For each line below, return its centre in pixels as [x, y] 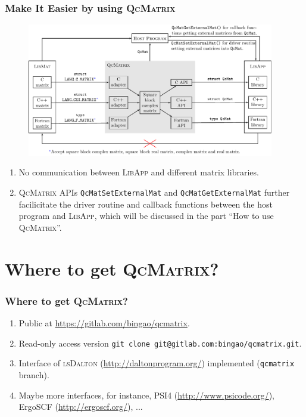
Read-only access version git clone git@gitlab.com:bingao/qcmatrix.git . [160, 343]
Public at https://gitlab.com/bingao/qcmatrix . [104, 323]
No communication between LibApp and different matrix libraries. [139, 172]
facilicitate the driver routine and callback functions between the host [146, 204]
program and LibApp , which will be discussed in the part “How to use [146, 216]
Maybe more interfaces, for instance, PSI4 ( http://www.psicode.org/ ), [146, 395]
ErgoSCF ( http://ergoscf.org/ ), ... [81, 407]
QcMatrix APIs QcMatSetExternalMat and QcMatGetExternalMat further [154, 192]
